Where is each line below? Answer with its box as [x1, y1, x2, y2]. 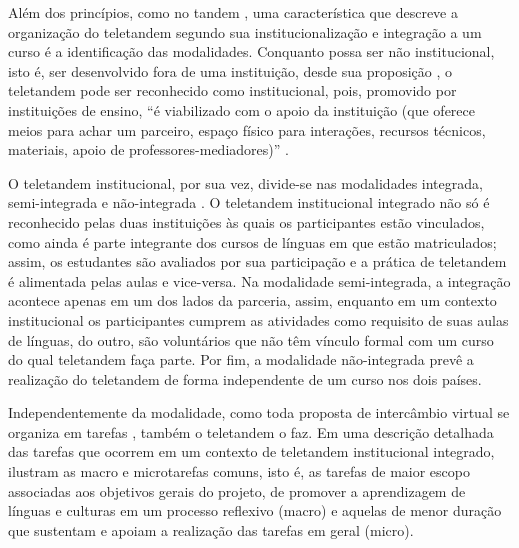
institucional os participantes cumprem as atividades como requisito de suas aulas [8, 309, 509, 330]
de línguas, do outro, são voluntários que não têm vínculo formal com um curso [8, 329, 494, 350]
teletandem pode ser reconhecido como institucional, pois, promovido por [8, 80, 457, 101]
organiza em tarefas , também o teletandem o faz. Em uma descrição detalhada [8, 421, 494, 442]
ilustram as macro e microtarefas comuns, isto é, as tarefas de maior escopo [8, 461, 470, 482]
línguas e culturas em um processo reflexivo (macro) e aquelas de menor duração [8, 500, 502, 521]
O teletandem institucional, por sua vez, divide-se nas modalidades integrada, [8, 172, 483, 193]
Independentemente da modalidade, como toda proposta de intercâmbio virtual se [8, 402, 510, 423]
